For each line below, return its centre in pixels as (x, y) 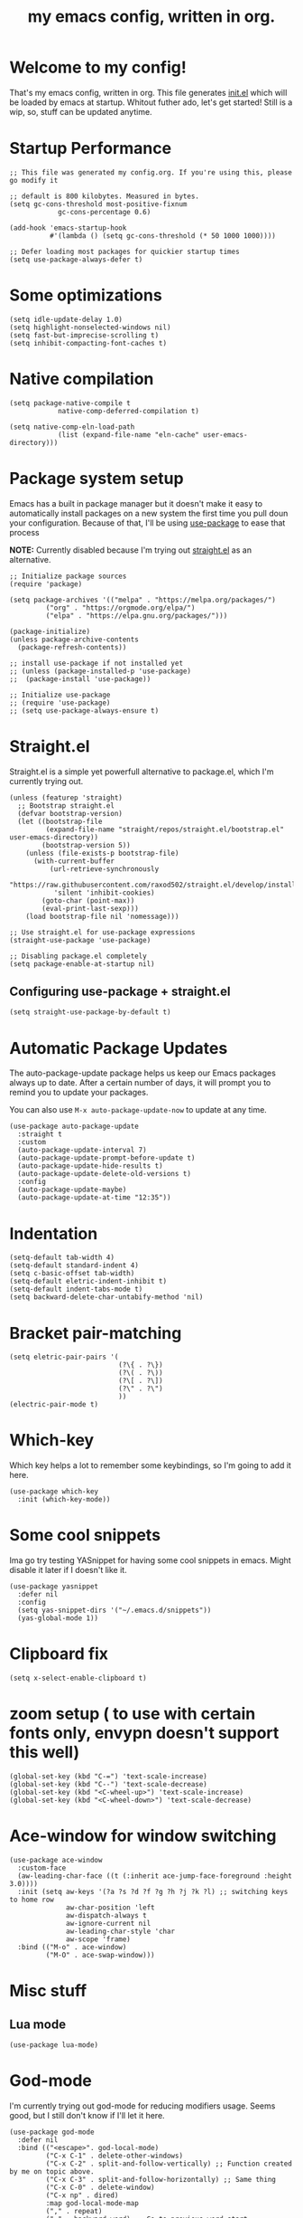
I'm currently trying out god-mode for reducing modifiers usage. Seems (142, 2106)
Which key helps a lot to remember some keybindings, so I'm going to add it (150, 1465)
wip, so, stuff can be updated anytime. (81, 111)
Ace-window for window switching (143, 1836)
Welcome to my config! (98, 67)
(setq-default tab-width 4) (62, 1258)
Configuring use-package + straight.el (120, 992)
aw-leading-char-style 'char (121, 1931)
